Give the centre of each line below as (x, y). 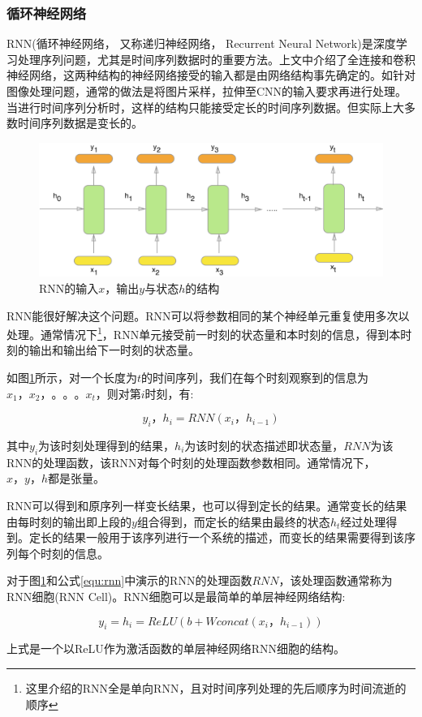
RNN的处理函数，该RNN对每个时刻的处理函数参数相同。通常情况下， (191, 462)
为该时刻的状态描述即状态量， (264, 446)
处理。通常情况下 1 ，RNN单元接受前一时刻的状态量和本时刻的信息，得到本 (204, 333)
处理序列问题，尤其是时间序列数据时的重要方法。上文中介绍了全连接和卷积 (216, 59)
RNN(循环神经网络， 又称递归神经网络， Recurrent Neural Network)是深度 (201, 43)
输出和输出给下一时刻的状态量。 (114, 350)
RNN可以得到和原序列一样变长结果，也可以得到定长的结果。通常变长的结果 (207, 505)
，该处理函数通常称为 (336, 580)
